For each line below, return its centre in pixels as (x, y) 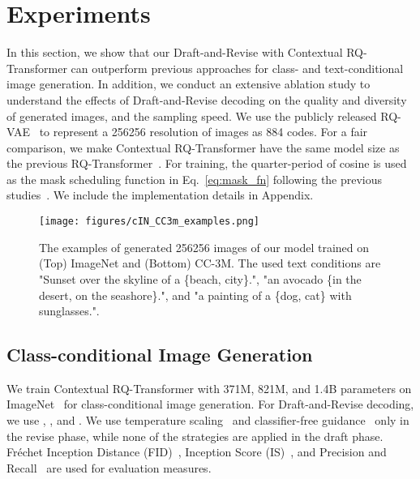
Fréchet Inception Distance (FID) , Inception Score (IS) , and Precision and (197, 452)
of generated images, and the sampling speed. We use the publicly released (192, 115)
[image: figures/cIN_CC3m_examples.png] (150, 222)
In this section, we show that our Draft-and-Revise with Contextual (175, 52)
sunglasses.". (69, 311)
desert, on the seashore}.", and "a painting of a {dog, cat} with (195, 295)
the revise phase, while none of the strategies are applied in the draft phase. (195, 436)
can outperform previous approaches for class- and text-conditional (237, 68)
